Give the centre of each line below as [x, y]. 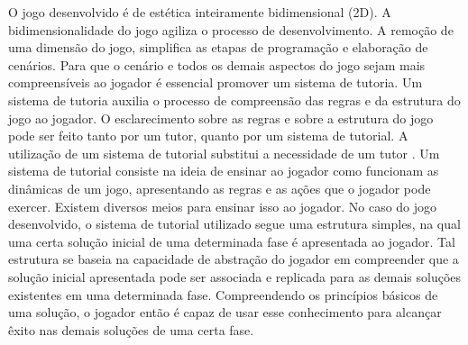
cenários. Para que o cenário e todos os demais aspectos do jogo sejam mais [217, 64]
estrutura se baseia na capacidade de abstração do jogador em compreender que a [234, 259]
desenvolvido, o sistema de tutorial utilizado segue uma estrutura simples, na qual [234, 224]
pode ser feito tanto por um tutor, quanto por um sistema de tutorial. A [208, 136]
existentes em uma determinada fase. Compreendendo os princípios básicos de [223, 294]
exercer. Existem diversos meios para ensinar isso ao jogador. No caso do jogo [223, 206]
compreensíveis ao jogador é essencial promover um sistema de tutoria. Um [216, 82]
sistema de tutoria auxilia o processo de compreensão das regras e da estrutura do [234, 100]
